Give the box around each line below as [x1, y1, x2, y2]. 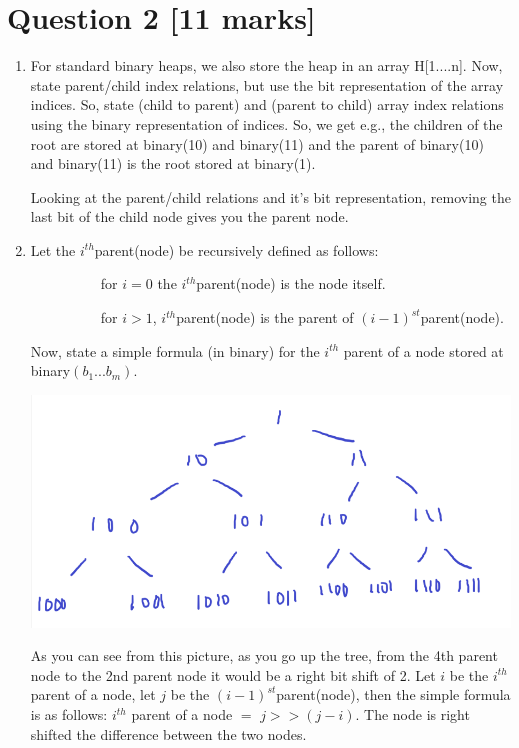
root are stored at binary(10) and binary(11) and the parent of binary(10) [30, 133, 484, 154]
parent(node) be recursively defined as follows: [94, 239, 379, 260]
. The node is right [355, 704, 470, 725]
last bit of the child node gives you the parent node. [30, 206, 349, 227]
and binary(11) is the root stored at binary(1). [30, 153, 316, 174]
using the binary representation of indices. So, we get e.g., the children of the [30, 113, 503, 134]
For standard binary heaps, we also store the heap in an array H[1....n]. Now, [30, 55, 503, 76]
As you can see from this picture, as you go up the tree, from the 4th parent [30, 645, 498, 666]
